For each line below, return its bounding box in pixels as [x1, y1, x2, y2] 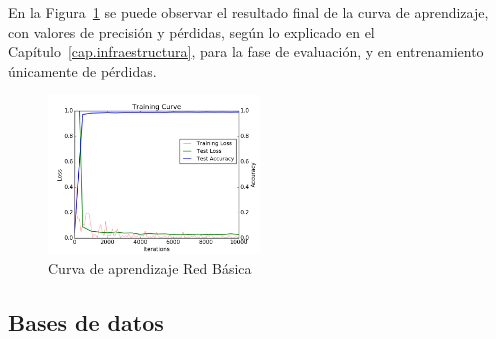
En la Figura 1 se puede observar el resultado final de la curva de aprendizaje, [8, 2, 489, 22]
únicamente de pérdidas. [8, 60, 157, 81]
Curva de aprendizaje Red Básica [48, 257, 252, 278]
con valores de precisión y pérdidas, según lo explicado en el [8, 21, 375, 42]
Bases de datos [8, 306, 164, 337]
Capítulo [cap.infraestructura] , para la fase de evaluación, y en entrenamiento [8, 41, 484, 62]
